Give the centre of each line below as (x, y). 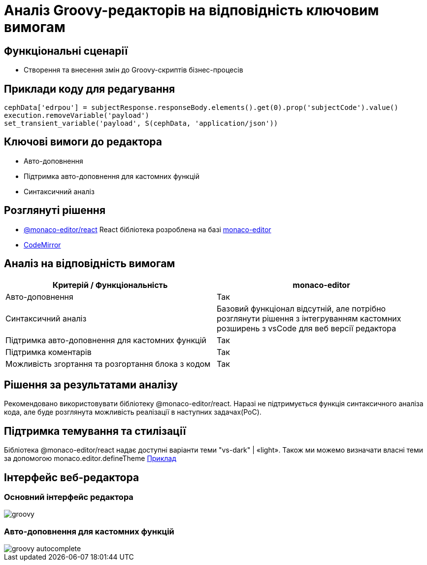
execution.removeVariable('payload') (77, 116)
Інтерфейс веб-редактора (72, 477)
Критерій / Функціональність (110, 285)
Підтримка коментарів (49, 352)
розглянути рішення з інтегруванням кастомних (309, 318)
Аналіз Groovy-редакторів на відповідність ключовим (192, 10)
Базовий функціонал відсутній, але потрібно (301, 308)
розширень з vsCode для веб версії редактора (307, 328)
